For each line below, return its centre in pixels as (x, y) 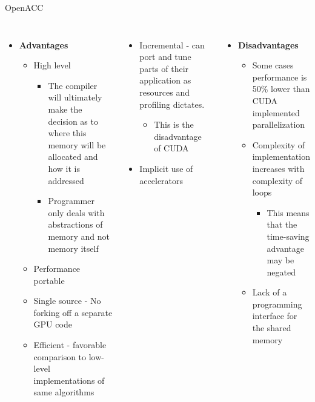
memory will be (77, 144)
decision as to (73, 121)
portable (49, 280)
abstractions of (75, 224)
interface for (275, 316)
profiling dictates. (172, 104)
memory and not (79, 236)
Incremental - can (172, 44)
